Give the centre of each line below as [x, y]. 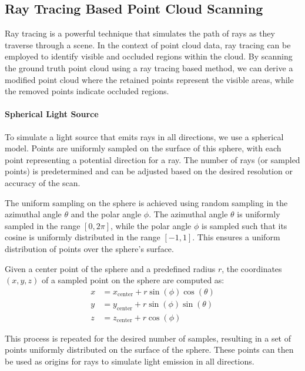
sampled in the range [43, 225]
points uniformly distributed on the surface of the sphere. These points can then [149, 350]
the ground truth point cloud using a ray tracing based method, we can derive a [149, 67]
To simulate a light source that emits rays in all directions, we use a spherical [144, 136]
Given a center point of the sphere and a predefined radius [110, 268]
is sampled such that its [244, 225]
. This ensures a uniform [236, 237]
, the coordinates [252, 268]
